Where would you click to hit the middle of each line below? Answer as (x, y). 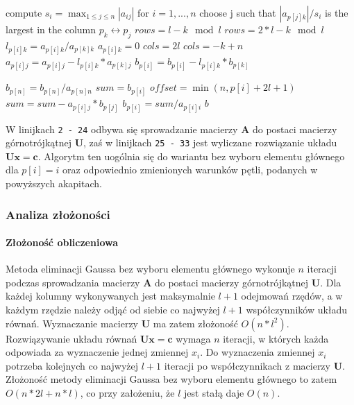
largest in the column (51, 29)
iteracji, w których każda (276, 338)
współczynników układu (297, 310)
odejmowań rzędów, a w (292, 296)
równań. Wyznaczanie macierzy (72, 323)
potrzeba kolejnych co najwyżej (72, 365)
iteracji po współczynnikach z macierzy (247, 365)
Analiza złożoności (58, 214)
